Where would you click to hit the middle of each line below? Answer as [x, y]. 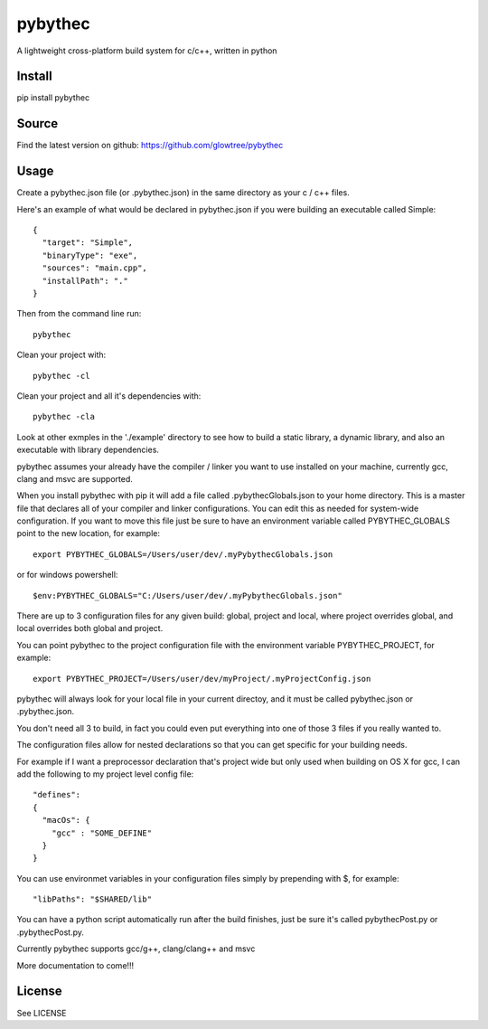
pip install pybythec [53, 98]
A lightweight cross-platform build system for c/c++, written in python [147, 51]
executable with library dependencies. [88, 450]
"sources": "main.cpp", [95, 268]
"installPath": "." [85, 281]
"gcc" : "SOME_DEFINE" [102, 833]
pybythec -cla [64, 417]
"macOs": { [66, 820]
